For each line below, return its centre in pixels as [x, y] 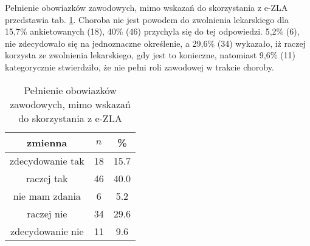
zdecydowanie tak [47, 160]
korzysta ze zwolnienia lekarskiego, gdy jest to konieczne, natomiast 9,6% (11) [150, 55]
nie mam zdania [47, 196]
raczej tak [47, 178]
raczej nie [47, 213]
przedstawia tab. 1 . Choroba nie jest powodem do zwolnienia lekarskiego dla [147, 19]
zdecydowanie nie [47, 231]
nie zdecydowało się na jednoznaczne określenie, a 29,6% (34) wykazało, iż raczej [155, 43]
